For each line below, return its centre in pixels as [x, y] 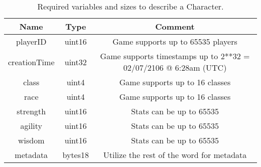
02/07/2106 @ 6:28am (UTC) [175, 67]
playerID [31, 41]
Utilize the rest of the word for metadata [175, 155]
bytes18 [76, 155]
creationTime [31, 62]
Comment [175, 26]
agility [31, 126]
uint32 [76, 62]
